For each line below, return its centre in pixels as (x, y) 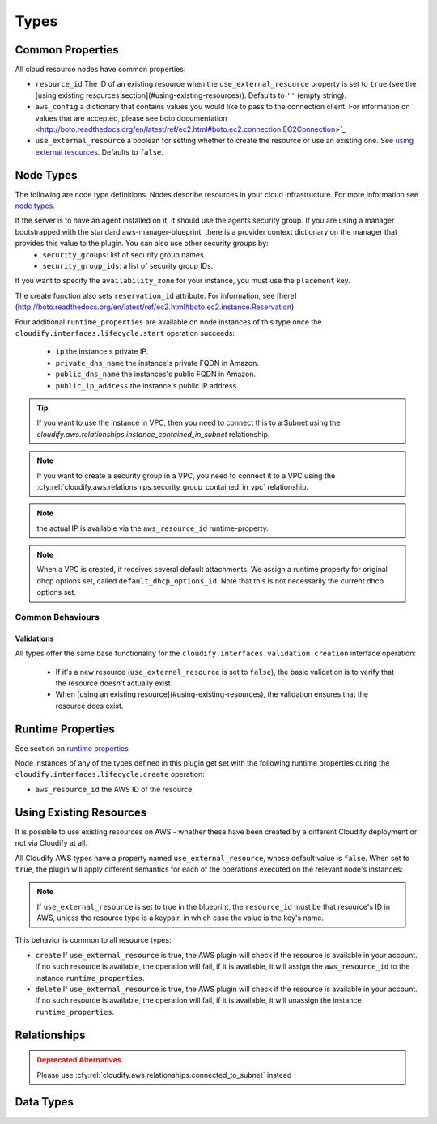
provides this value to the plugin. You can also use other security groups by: (142, 244)
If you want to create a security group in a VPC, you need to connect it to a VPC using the (186, 475)
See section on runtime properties (72, 748)
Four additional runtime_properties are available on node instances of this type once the (169, 322)
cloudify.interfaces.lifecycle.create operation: (110, 774)
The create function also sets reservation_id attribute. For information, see (145, 295)
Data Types (45, 1102)
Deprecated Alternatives (79, 1060)
